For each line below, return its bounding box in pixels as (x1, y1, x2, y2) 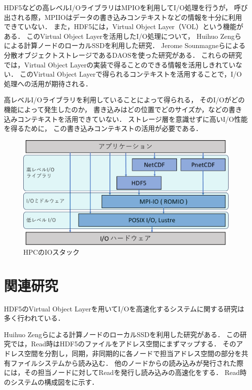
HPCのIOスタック (23, 246, 80, 257)
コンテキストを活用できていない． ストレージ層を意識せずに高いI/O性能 (17, 114, 248, 124)
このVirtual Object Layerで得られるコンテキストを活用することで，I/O (19, 69, 242, 79)
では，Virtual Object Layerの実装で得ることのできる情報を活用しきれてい (4, 59, 236, 69)
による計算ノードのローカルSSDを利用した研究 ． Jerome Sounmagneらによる (4, 40, 246, 50)
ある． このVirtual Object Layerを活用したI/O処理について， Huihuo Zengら (4, 31, 242, 41)
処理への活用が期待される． (4, 78, 92, 88)
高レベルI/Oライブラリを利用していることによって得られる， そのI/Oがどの (4, 95, 245, 105)
